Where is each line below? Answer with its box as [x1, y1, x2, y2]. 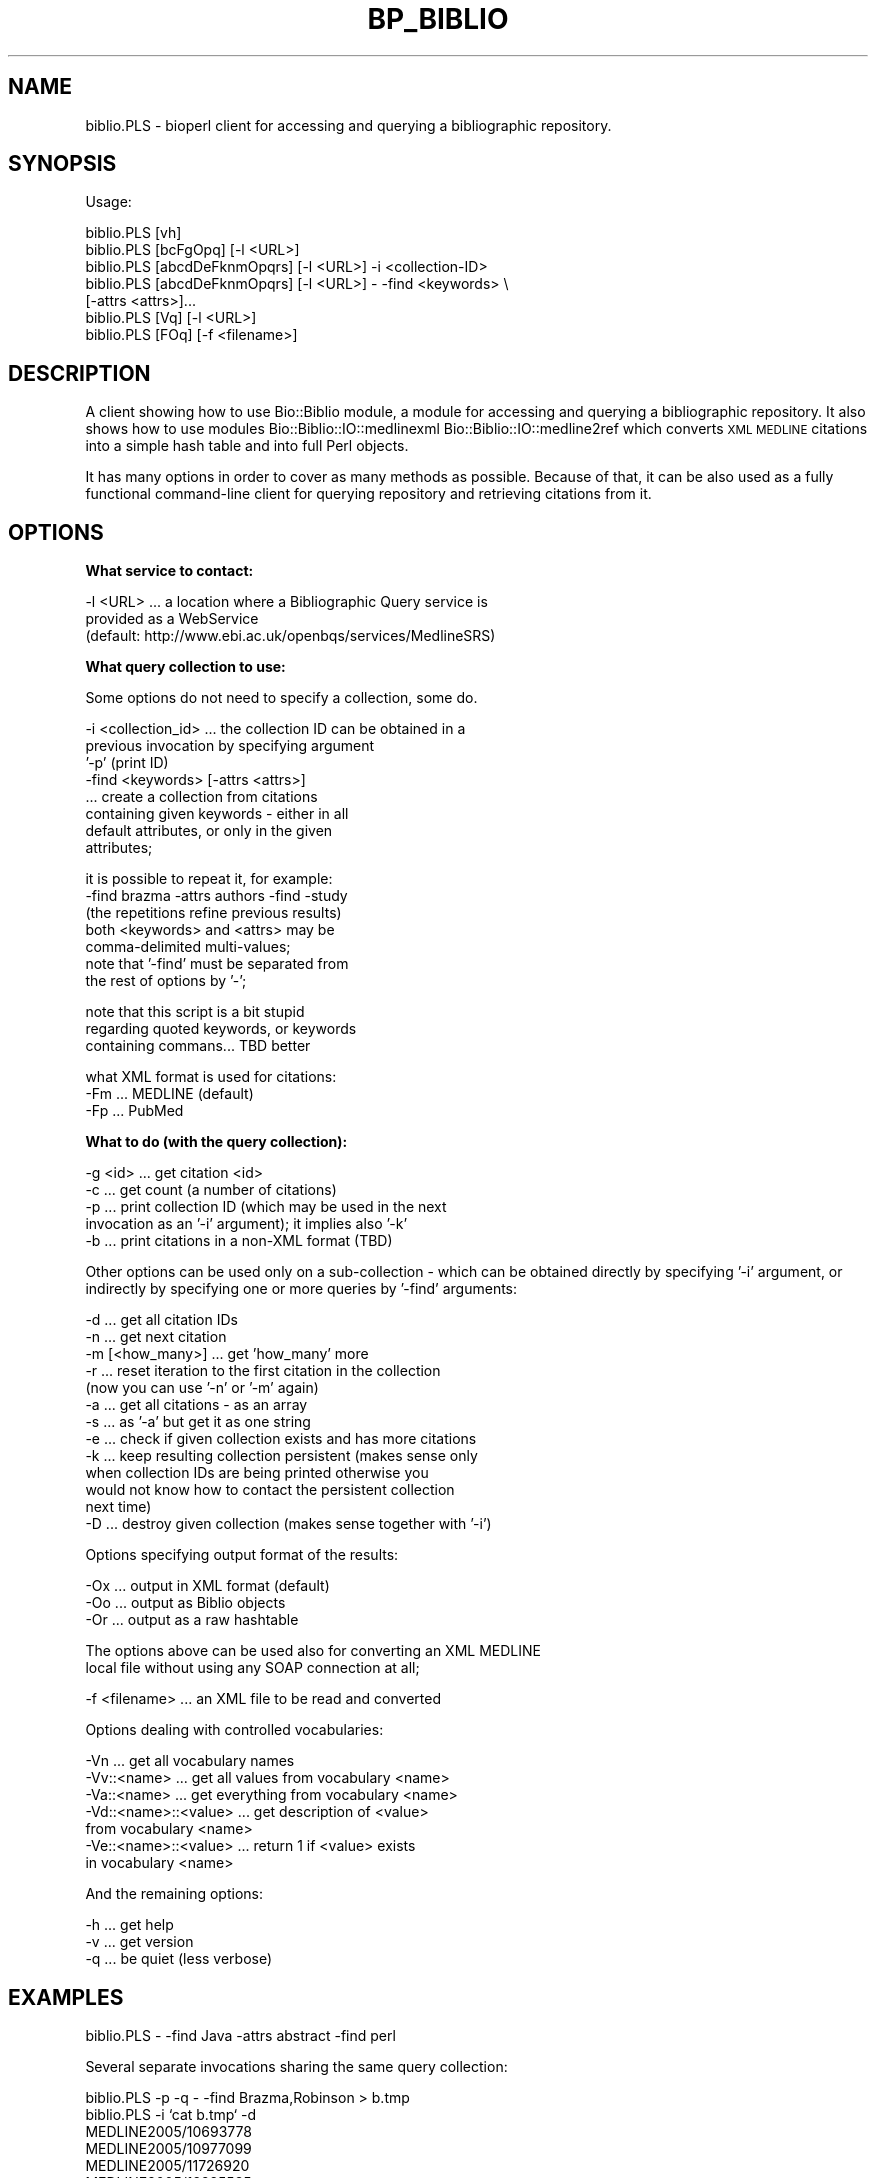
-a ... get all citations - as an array [85, 1396, 308, 1414]
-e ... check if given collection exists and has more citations [85, 1430, 477, 1448]
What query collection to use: [85, 658, 286, 676]
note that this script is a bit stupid [85, 1003, 305, 1021]
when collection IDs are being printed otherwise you [85, 1464, 429, 1482]
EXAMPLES [8, 1984, 124, 2010]
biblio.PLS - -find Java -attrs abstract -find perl [85, 2026, 396, 2044]
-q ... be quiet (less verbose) [85, 1950, 273, 1968]
